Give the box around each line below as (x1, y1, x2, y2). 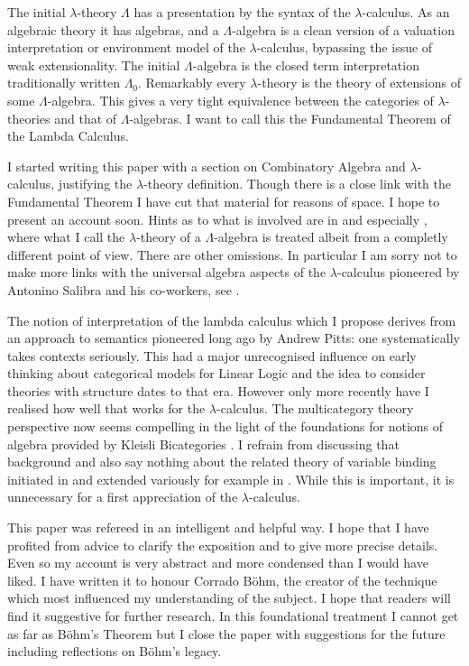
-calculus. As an (362, 3, 450, 21)
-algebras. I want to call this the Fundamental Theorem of (129, 108, 451, 127)
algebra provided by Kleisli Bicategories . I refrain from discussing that (7, 434, 400, 453)
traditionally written (7, 73, 120, 92)
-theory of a (136, 227, 201, 246)
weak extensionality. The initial (7, 55, 180, 74)
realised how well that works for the (7, 399, 206, 418)
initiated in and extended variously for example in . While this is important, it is (7, 469, 455, 488)
